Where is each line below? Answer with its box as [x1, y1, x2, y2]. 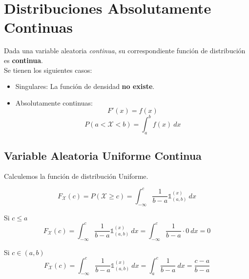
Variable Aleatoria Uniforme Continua [4, 148, 202, 163]
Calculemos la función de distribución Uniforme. [4, 171, 148, 181]
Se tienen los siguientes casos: [4, 64, 92, 75]
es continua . [4, 55, 43, 65]
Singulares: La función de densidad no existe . [15, 81, 155, 91]
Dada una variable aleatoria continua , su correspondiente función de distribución [4, 45, 246, 56]
